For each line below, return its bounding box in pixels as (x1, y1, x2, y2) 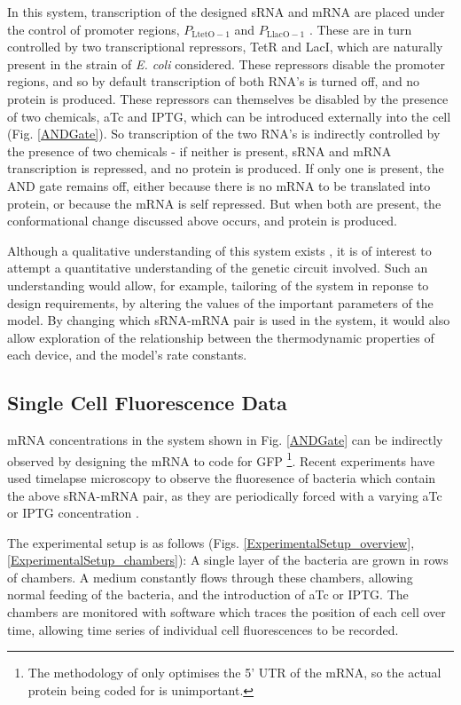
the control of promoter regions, (7, 20, 180, 38)
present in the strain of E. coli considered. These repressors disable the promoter (7, 54, 445, 73)
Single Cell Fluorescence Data (7, 389, 287, 416)
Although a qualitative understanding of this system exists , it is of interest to (7, 241, 432, 259)
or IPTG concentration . (7, 503, 139, 522)
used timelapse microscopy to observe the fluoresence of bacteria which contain (7, 468, 436, 487)
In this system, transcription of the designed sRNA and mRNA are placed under (7, 3, 445, 20)
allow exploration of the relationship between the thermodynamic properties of (7, 328, 434, 346)
